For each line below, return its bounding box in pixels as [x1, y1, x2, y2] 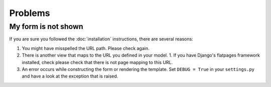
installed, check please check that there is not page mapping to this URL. [22, 59, 173, 65]
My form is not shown [9, 22, 84, 31]
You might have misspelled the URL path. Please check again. [22, 45, 150, 51]
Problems [9, 7, 50, 18]
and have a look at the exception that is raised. [22, 73, 118, 79]
